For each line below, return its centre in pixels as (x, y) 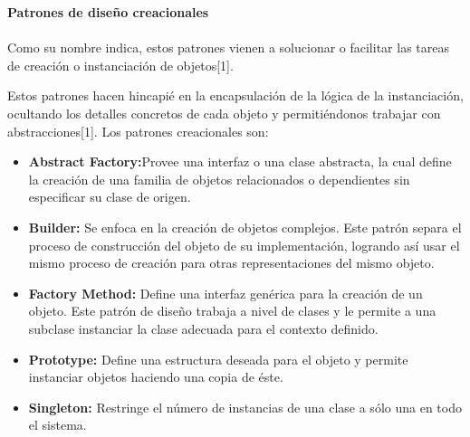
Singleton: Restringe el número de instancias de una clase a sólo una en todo (245, 407)
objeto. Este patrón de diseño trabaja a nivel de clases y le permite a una (232, 311)
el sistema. (58, 425)
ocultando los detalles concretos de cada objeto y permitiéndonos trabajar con (224, 113)
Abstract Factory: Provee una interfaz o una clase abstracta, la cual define (240, 161)
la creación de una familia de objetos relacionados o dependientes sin (219, 179)
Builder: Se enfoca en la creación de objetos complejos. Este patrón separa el (245, 227)
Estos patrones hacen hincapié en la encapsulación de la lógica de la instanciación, (235, 95)
